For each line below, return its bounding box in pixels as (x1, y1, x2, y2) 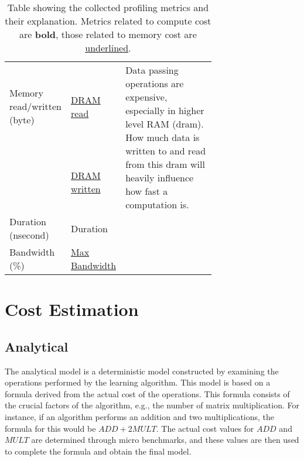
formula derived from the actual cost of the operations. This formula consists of (5, 387, 290, 400)
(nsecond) (9, 228, 49, 242)
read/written (9, 99, 62, 113)
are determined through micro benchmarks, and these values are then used (31, 434, 299, 446)
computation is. (125, 198, 189, 211)
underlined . (85, 41, 131, 54)
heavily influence (125, 171, 194, 184)
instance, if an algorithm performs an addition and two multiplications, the (5, 410, 275, 422)
